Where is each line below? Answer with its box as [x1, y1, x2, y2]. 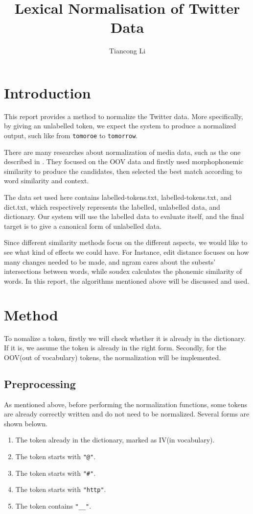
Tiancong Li [109, 46, 146, 56]
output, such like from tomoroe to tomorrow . [4, 130, 138, 141]
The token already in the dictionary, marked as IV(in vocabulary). [15, 435, 215, 445]
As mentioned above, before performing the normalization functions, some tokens [4, 399, 248, 409]
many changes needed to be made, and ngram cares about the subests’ [4, 256, 216, 267]
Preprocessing [4, 376, 76, 391]
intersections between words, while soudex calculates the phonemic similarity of [4, 266, 242, 276]
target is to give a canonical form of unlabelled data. [4, 220, 161, 231]
